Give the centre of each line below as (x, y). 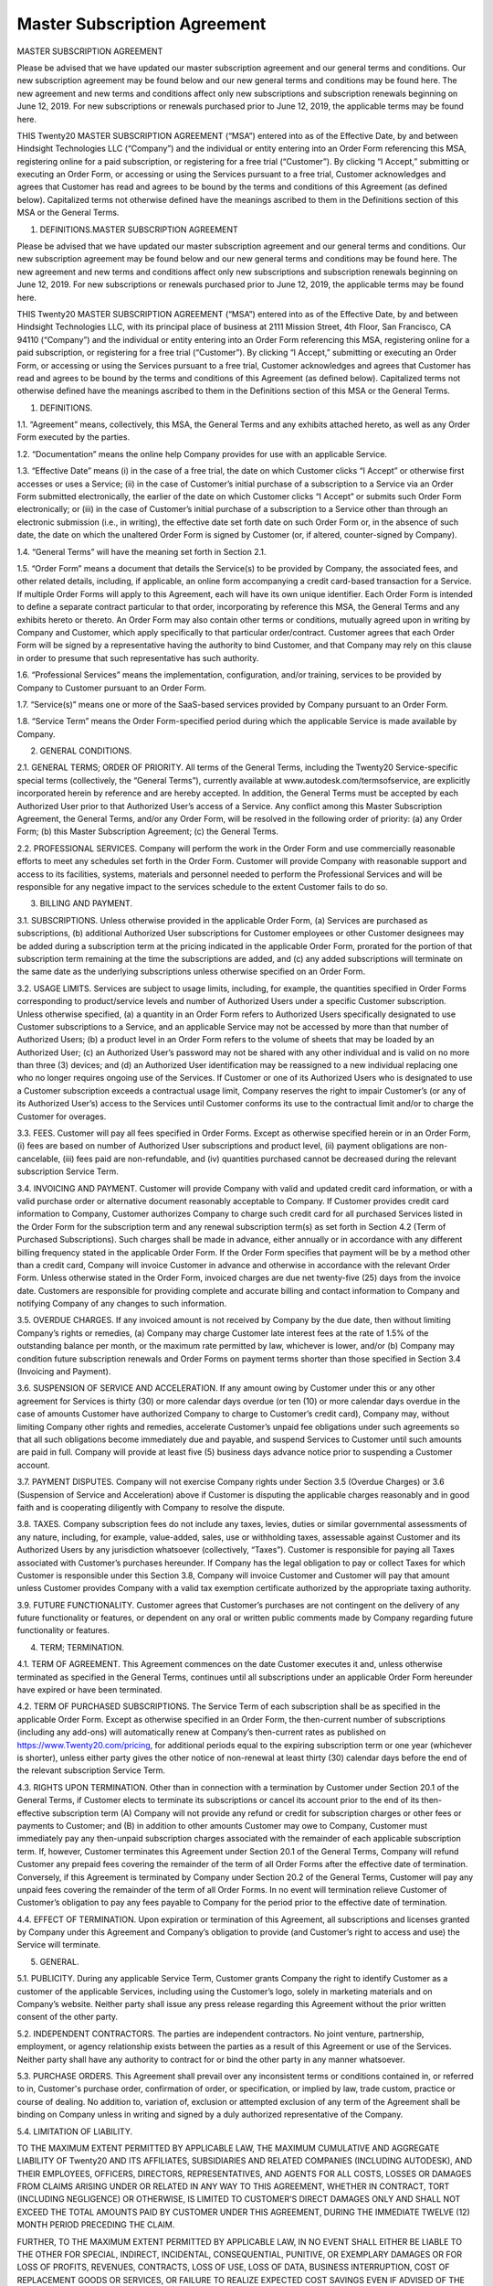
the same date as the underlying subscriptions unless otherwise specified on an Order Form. (191, 972)
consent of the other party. (68, 2017)
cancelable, (39, 1159)
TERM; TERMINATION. (82, 1647)
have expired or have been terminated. (90, 1690)
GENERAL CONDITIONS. (86, 751)
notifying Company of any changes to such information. (122, 1304)
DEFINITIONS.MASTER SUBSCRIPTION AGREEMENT (139, 230)
